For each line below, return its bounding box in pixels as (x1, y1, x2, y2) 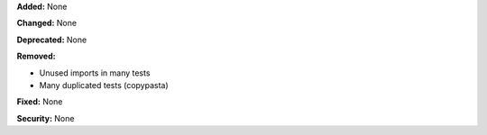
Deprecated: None (16, 34, 87, 45)
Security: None (16, 112, 75, 123)
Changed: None (16, 18, 77, 29)
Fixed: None (16, 96, 63, 107)
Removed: (16, 50, 56, 62)
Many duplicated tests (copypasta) (39, 79, 169, 90)
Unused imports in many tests (39, 67, 151, 78)
